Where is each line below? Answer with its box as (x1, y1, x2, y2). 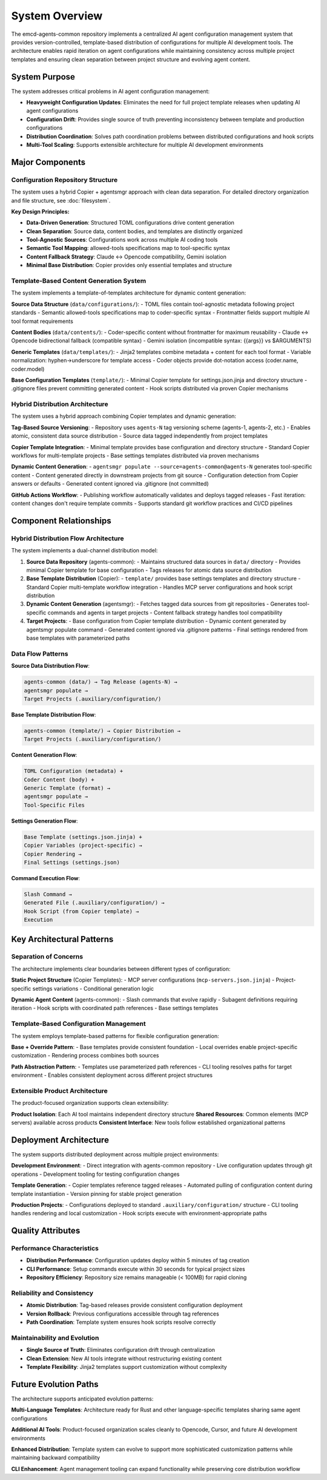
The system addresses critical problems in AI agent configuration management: (11, 87, 210, 95)
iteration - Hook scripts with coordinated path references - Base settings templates (11, 1005, 219, 1012)
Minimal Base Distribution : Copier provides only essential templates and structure (26, 262, 233, 269)
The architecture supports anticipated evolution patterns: (11, 1395, 154, 1402)
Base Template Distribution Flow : (11, 711, 96, 718)
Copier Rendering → (24, 850, 82, 857)
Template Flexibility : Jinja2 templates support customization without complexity (26, 1363, 227, 1371)
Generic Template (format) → (24, 785, 111, 792)
